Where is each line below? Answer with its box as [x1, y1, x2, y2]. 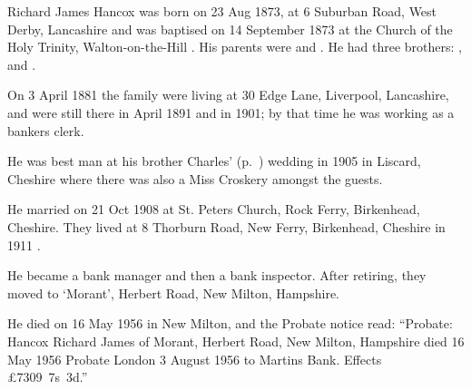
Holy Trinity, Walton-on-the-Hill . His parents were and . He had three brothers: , [7, 37, 462, 56]
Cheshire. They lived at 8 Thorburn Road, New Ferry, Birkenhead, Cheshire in [7, 217, 446, 236]
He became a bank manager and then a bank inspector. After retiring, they [7, 266, 427, 285]
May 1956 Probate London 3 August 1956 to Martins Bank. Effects [7, 349, 382, 368]
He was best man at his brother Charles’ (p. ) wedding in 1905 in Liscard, [7, 151, 421, 171]
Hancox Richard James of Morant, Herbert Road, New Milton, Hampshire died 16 [7, 331, 465, 350]
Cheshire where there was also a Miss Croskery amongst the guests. [7, 169, 383, 188]
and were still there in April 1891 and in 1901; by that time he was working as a [7, 102, 455, 122]
